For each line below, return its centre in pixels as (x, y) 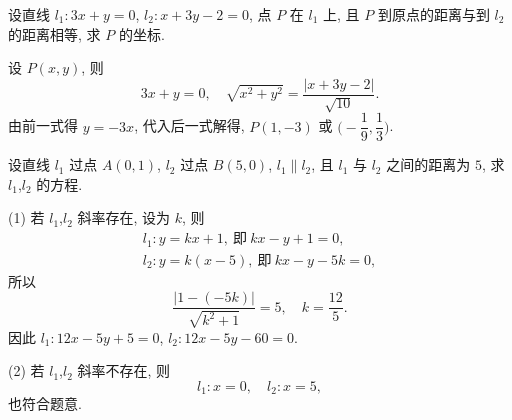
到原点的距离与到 (433, 14)
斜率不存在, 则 (124, 370)
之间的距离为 (428, 164)
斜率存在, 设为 (124, 217)
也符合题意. (45, 403)
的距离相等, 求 (54, 33)
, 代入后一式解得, (189, 125)
